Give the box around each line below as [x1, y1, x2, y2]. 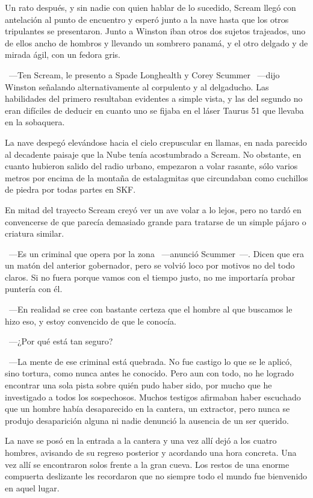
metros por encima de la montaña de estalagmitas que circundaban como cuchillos [5, 171, 308, 184]
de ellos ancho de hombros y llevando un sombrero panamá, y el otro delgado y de [5, 36, 308, 49]
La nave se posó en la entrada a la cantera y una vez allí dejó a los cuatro [5, 434, 277, 447]
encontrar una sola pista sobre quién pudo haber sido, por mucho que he [5, 379, 272, 391]
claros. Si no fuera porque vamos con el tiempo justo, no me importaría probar [5, 270, 296, 283]
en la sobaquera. [5, 116, 65, 128]
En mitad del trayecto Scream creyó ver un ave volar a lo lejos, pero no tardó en [5, 203, 302, 216]
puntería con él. [5, 282, 63, 295]
